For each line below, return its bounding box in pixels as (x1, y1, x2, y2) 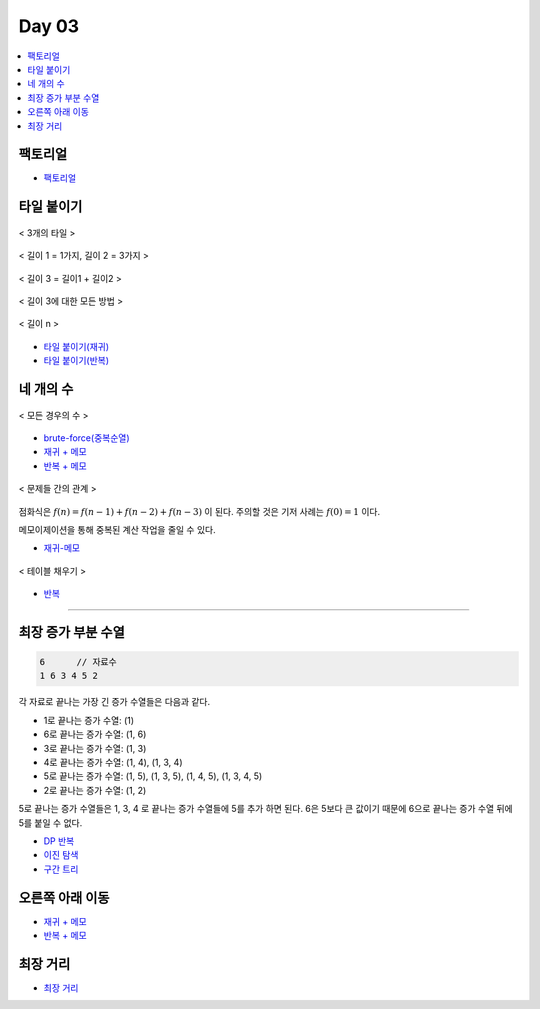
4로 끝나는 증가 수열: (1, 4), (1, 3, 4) (43, 756, 183, 769)
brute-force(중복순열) (43, 431, 130, 444)
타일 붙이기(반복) (43, 355, 110, 367)
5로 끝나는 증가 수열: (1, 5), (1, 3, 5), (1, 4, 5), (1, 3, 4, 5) (43, 770, 263, 782)
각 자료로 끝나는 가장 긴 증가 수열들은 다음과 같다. (18, 696, 211, 708)
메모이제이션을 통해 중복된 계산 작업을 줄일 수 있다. (18, 523, 216, 535)
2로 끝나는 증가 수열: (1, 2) (43, 784, 147, 796)
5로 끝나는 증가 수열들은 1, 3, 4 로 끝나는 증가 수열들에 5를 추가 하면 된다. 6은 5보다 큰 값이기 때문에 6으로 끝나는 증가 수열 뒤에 (18, 803, 514, 815)
